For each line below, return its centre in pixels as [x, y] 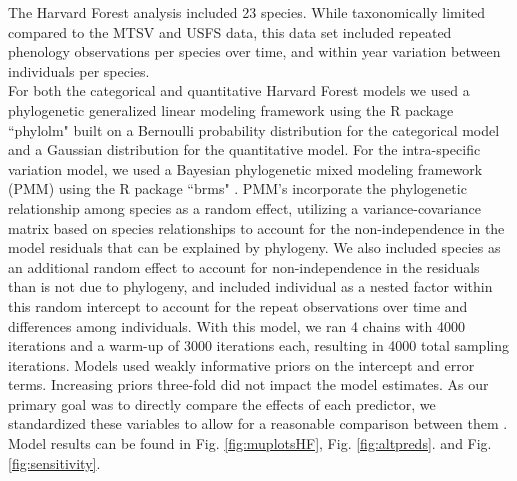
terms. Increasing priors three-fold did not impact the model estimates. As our [248, 384]
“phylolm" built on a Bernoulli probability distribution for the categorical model [254, 129]
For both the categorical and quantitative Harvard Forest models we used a [239, 90]
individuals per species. [79, 70]
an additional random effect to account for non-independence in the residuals [244, 266]
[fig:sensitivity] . [54, 462]
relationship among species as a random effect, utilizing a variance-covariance [244, 207]
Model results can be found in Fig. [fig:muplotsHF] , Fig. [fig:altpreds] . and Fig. [250, 443]
